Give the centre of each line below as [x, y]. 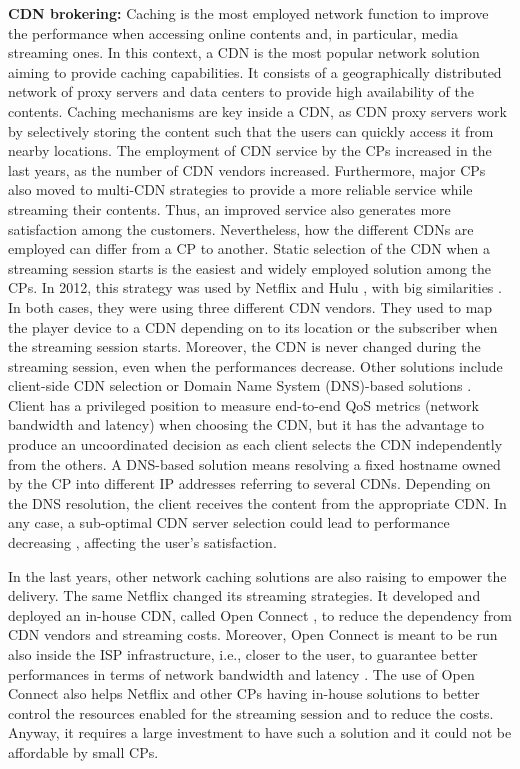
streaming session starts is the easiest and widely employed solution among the [250, 267]
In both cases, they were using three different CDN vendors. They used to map [250, 306]
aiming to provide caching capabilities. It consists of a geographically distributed [255, 71]
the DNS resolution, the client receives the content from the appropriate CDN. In [257, 502]
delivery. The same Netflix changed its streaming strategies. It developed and [244, 595]
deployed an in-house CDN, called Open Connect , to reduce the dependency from [260, 614]
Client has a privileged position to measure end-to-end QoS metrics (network [244, 404]
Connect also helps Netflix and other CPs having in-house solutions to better [244, 693]
